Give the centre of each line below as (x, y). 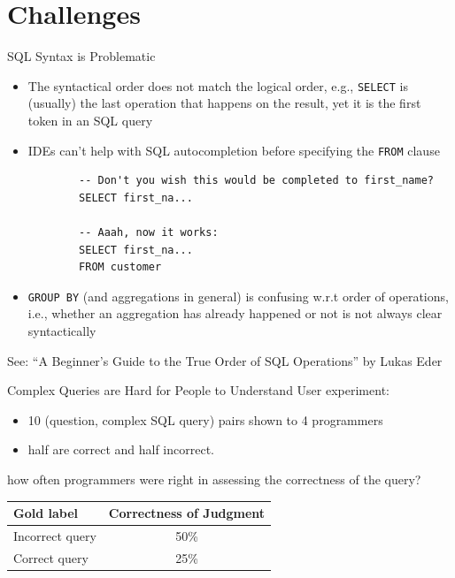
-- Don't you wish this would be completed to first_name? (256, 181)
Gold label (46, 513)
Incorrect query (55, 535)
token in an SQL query (90, 120)
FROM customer (120, 267)
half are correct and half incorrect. (121, 449)
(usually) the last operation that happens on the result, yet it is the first (224, 103)
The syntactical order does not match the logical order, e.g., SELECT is (218, 85)
